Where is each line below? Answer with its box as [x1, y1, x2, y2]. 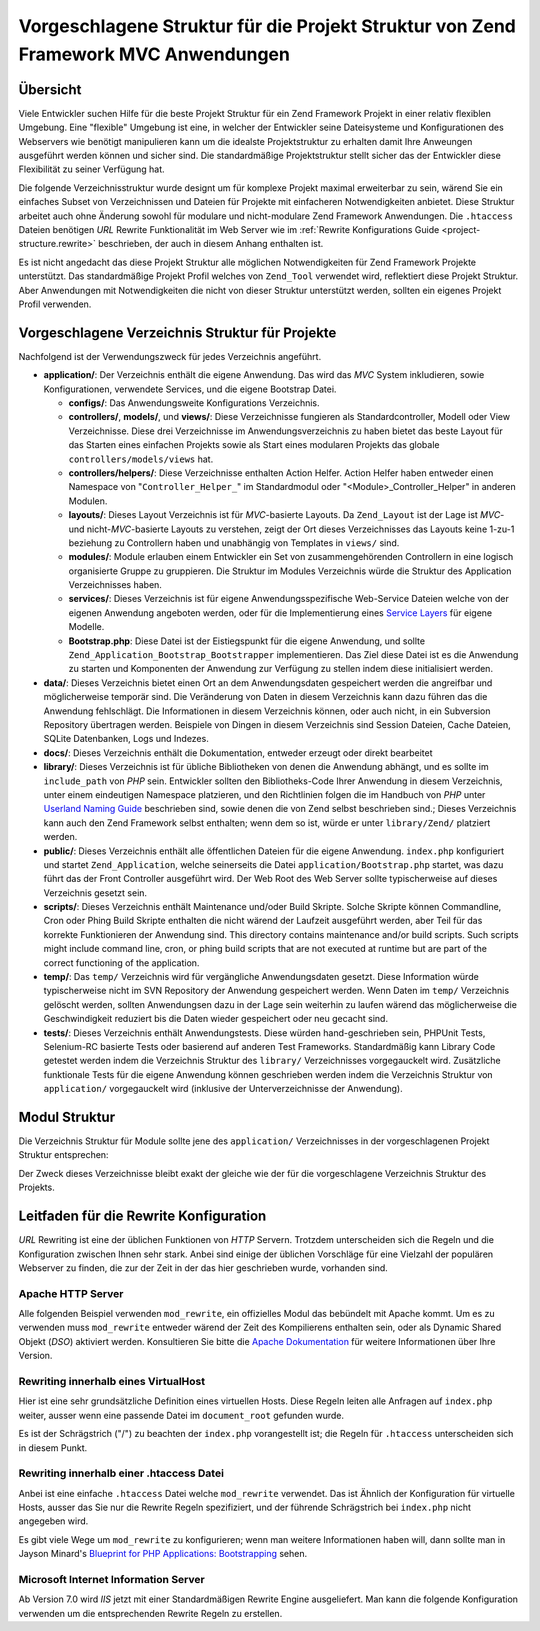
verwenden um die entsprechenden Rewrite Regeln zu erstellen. [18, 1607, 283, 1619]
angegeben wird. [18, 1515, 89, 1527]
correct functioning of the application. [43, 956, 200, 969]
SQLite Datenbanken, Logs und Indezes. [43, 733, 209, 745]
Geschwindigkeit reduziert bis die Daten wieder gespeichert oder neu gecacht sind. [43, 1013, 389, 1025]
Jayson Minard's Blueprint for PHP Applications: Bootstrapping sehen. [18, 1548, 308, 1560]
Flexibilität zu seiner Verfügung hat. [18, 163, 165, 175]
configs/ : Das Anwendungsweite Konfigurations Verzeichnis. [68, 397, 320, 409]
